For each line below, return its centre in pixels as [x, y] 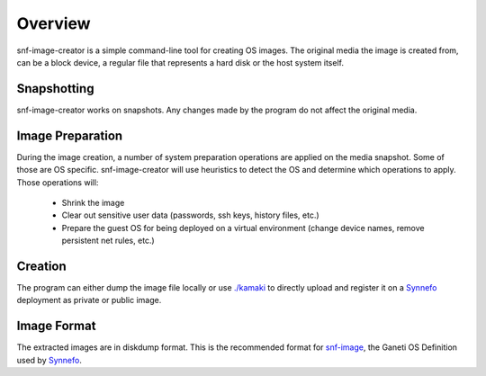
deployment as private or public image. [89, 300]
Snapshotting [55, 89]
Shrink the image [93, 202]
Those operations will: [58, 182]
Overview [54, 23]
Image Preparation [70, 135]
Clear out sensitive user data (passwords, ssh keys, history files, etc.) [190, 215]
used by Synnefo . [49, 360]
